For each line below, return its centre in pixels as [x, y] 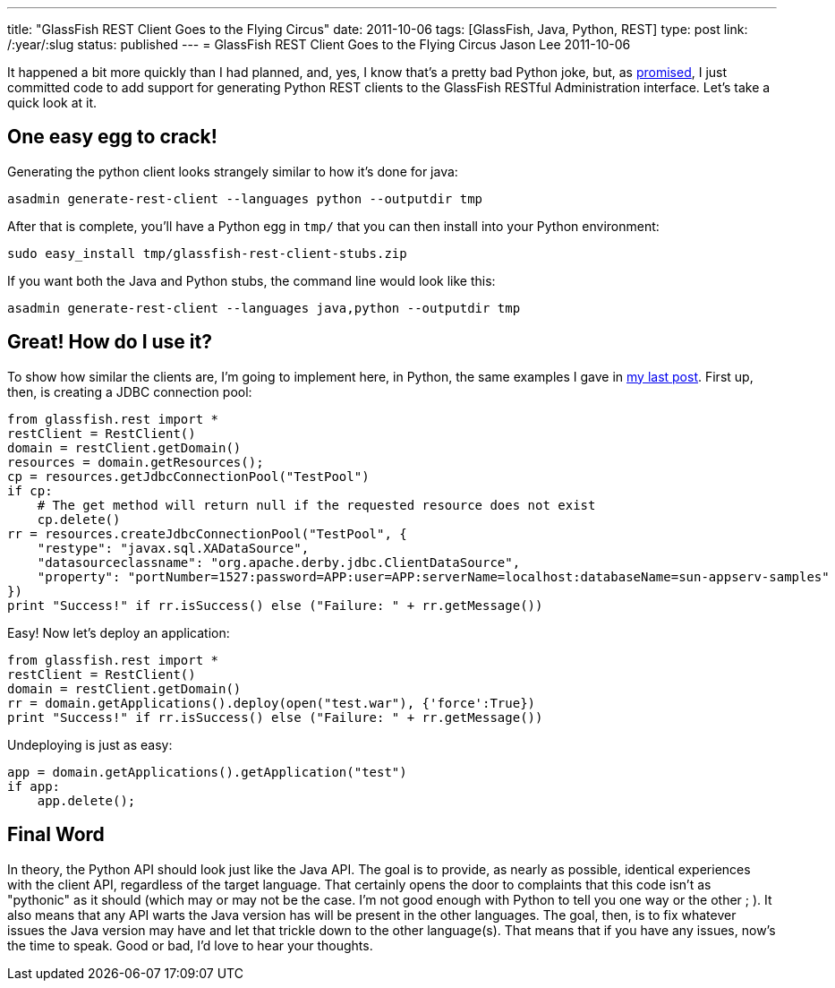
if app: [34, 786]
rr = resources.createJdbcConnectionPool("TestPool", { [207, 533]
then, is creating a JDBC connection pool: [130, 391]
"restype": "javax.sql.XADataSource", [173, 548]
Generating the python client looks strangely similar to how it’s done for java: [233, 171]
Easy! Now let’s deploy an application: [119, 632]
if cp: [30, 490]
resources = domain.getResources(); [136, 462]
